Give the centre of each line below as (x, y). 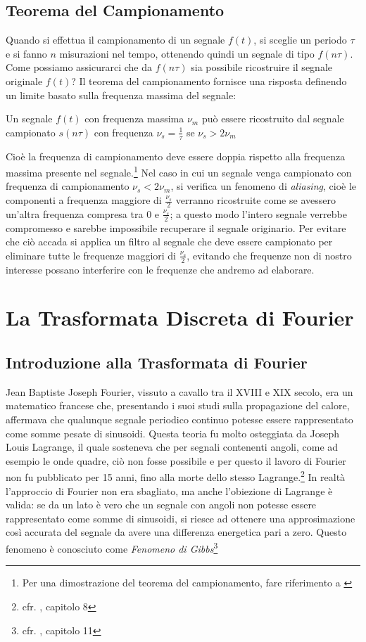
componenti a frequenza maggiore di (84, 200)
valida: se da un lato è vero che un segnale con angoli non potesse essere (161, 505)
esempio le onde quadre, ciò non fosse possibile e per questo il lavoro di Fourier (176, 460)
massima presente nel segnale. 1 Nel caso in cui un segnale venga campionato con (179, 171)
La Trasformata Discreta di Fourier (180, 317)
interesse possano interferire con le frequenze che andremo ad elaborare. (160, 269)
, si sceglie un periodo (300, 40)
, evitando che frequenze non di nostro (269, 255)
